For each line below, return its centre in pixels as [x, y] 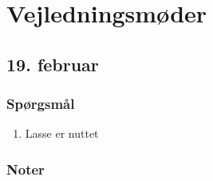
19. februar [53, 64]
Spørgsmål [41, 104]
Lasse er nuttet [62, 133]
